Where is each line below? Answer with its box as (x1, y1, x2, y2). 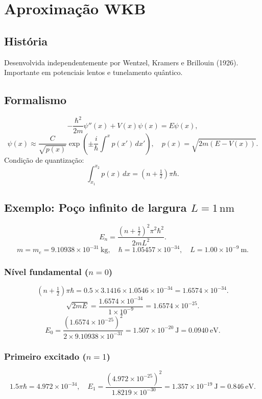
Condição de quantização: (4, 154, 84, 165)
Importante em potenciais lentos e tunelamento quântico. (4, 67, 183, 78)
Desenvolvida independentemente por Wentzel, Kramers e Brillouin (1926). (4, 57, 239, 67)
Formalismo (4, 92, 67, 108)
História (4, 33, 47, 48)
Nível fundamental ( (4, 265, 89, 278)
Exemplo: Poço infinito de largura (4, 199, 187, 215)
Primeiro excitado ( (4, 350, 86, 362)
